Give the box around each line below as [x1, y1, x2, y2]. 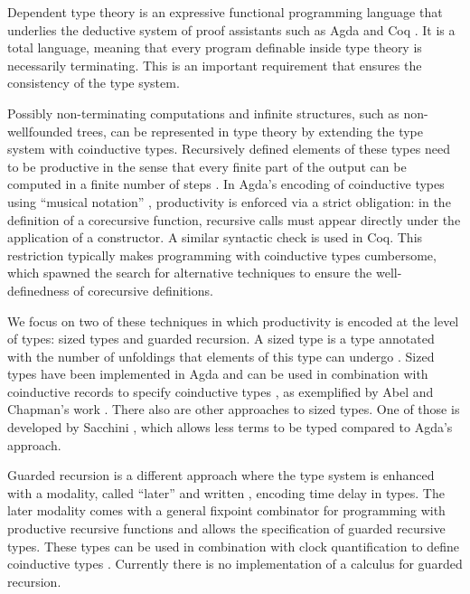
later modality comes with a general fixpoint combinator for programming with [7, 501, 446, 520]
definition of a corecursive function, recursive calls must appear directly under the [7, 210, 461, 229]
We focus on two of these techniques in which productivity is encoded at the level [7, 311, 459, 330]
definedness [7, 280, 70, 299]
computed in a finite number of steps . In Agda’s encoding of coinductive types [7, 174, 445, 193]
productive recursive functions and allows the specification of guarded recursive [7, 519, 446, 538]
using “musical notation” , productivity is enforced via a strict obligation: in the [7, 192, 451, 211]
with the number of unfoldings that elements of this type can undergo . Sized [7, 346, 435, 365]
